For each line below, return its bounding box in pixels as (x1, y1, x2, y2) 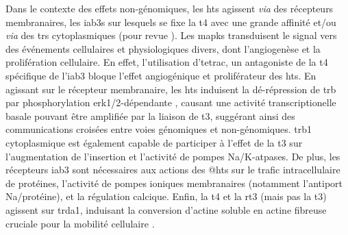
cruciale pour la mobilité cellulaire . (5, 216, 155, 230)
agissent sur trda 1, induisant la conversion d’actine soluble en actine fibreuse (5, 202, 327, 217)
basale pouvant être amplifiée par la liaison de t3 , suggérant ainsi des (5, 108, 295, 123)
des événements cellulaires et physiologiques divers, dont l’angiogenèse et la (5, 41, 321, 55)
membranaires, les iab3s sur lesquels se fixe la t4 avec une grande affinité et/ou (5, 14, 336, 29)
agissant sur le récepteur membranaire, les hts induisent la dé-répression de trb (5, 82, 336, 96)
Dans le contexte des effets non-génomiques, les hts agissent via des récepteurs (5, 1, 334, 15)
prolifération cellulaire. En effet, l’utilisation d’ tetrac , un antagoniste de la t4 (5, 55, 328, 69)
